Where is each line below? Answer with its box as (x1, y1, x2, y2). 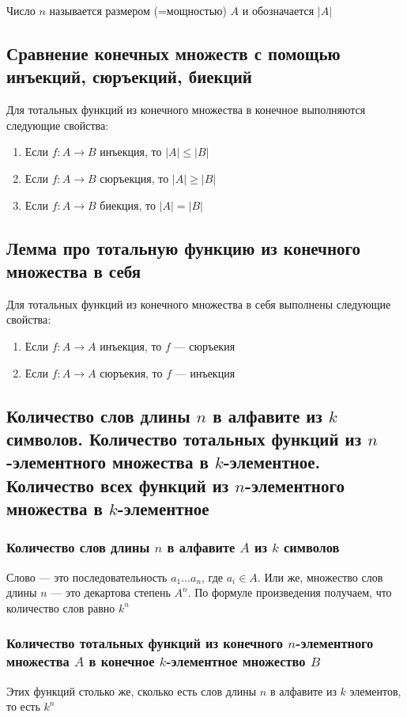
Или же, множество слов (264, 568, 383, 585)
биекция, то (100, 196, 156, 213)
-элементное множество (166, 651, 306, 671)
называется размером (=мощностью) (49, 2, 227, 18)
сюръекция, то (100, 169, 169, 186)
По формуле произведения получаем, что (194, 584, 392, 601)
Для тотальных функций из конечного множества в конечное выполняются (6, 101, 366, 118)
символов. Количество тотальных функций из (6, 426, 362, 450)
